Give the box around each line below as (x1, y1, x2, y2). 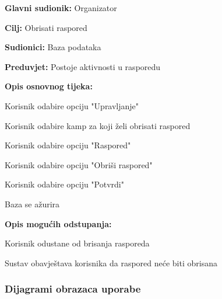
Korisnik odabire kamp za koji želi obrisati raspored (5, 119, 191, 131)
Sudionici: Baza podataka (5, 41, 101, 53)
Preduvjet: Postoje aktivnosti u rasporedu (5, 60, 161, 72)
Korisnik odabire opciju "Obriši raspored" (5, 158, 153, 171)
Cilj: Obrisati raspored (5, 21, 87, 33)
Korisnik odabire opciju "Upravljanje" (5, 99, 139, 112)
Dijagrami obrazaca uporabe (5, 281, 141, 296)
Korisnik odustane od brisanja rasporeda (5, 237, 150, 249)
